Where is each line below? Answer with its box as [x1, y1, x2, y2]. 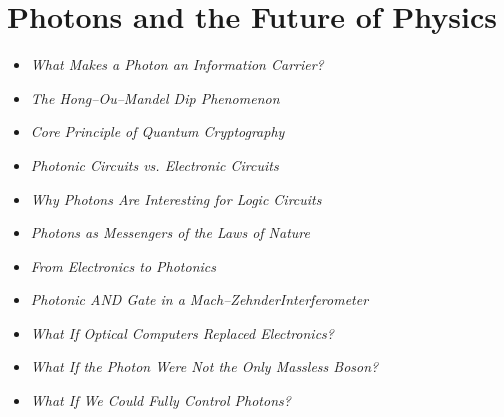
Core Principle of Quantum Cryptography [30, 121, 285, 142]
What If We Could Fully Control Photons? [30, 390, 291, 411]
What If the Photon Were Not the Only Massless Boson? [30, 356, 379, 377]
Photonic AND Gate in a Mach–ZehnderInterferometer [30, 289, 369, 310]
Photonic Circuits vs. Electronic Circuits [30, 154, 279, 175]
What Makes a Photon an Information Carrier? [30, 54, 324, 75]
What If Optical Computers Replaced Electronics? [30, 322, 334, 343]
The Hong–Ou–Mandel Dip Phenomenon [30, 87, 280, 108]
